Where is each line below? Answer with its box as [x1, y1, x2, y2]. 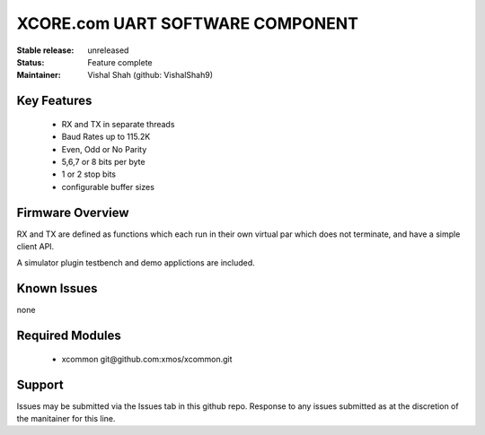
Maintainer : [16, 70, 62, 81]
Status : [16, 57, 45, 67]
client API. [16, 240, 55, 251]
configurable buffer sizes [61, 181, 154, 192]
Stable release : [16, 45, 75, 56]
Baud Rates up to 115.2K [61, 131, 151, 143]
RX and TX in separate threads [61, 118, 175, 129]
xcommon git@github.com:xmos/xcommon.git [61, 353, 233, 364]
